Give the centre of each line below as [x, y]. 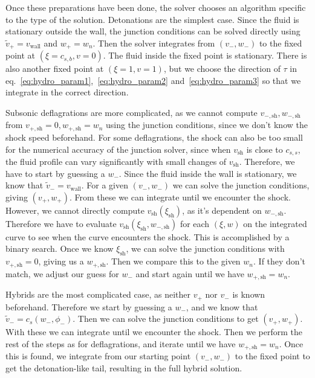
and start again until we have [190, 273]
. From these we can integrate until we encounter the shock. [180, 197]
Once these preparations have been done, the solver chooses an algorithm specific [156, 7]
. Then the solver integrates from [154, 43]
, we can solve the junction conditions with [205, 248]
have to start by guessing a [55, 173]
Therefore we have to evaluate [61, 223]
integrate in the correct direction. [67, 92]
